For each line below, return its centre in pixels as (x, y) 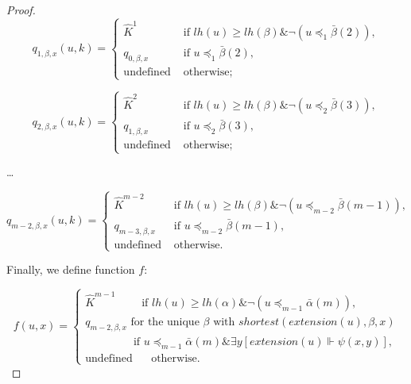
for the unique (165, 322)
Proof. (21, 10)
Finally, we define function (71, 269)
